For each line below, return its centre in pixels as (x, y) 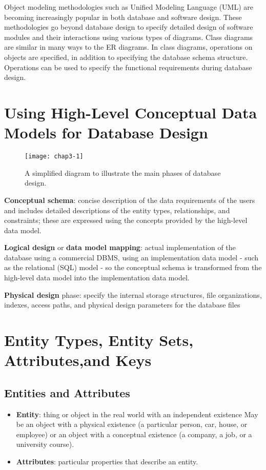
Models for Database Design (106, 132)
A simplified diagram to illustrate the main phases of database (123, 172)
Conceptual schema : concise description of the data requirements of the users (130, 200)
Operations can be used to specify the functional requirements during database (128, 67)
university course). (45, 444)
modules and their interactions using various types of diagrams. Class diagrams (129, 37)
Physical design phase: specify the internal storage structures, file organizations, (133, 294)
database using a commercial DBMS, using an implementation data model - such (131, 257)
